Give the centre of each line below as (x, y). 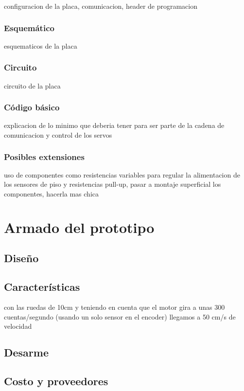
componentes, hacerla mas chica (51, 194)
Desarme (26, 352)
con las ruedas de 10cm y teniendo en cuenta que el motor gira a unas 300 (114, 307)
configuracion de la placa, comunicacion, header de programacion (101, 6)
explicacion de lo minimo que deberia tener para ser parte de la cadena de (114, 125)
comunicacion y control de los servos (58, 135)
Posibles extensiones (44, 156)
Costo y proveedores (56, 381)
